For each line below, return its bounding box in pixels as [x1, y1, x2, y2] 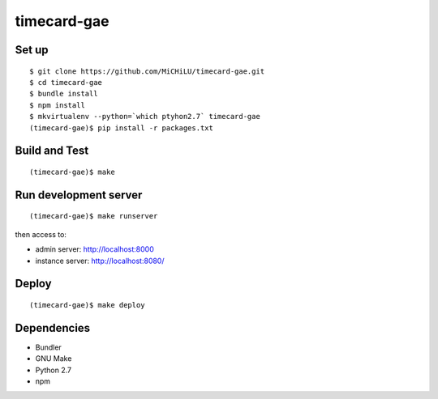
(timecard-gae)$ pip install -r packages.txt [29, 123, 214, 133]
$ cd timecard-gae [29, 78, 103, 87]
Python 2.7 [35, 365, 72, 375]
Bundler [35, 342, 62, 352]
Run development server [15, 188, 143, 202]
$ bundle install [29, 89, 98, 99]
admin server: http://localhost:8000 [35, 244, 154, 254]
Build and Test [15, 144, 89, 158]
